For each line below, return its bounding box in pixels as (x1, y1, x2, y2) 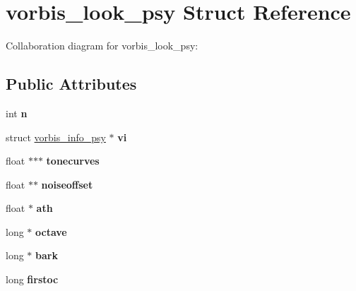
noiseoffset (41, 177, 93, 191)
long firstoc (6, 272, 59, 287)
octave (35, 224, 67, 239)
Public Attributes (6, 73, 137, 95)
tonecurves (46, 153, 100, 168)
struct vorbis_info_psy (6, 129, 106, 144)
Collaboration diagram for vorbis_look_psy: (6, 38, 198, 53)
